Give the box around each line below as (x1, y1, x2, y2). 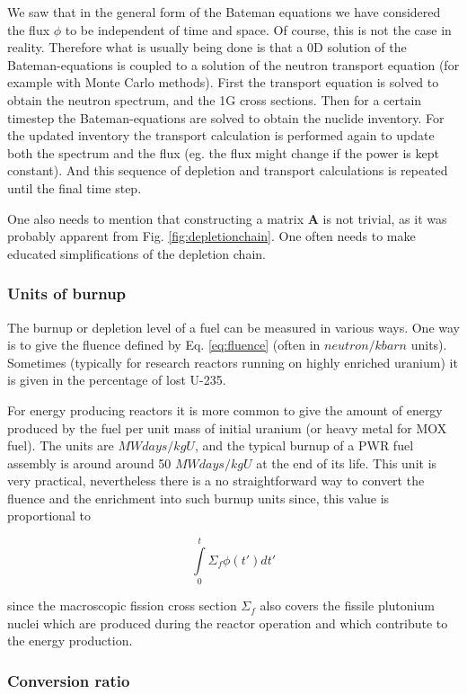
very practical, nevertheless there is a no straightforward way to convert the (7, 471, 425, 490)
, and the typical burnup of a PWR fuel (194, 436, 414, 455)
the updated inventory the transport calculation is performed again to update (7, 126, 435, 145)
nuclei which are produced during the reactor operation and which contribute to (7, 613, 448, 632)
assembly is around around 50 (7, 453, 172, 472)
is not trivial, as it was (322, 209, 447, 227)
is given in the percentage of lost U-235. (7, 370, 226, 389)
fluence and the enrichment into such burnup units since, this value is (7, 488, 390, 507)
